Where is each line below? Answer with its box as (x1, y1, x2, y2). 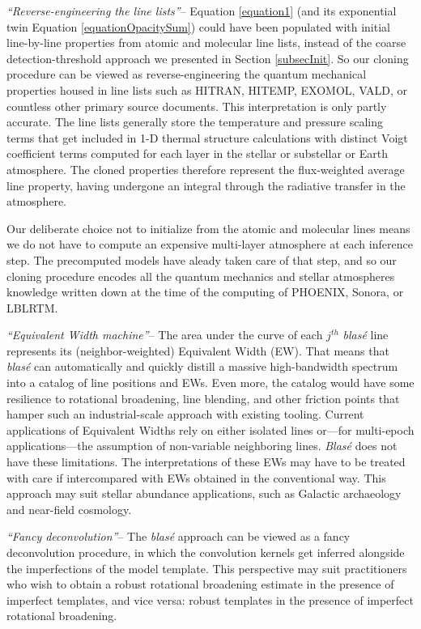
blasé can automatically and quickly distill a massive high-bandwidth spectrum (6, 358, 398, 375)
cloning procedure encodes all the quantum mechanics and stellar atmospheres (6, 267, 395, 284)
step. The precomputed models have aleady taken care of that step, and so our (6, 251, 397, 268)
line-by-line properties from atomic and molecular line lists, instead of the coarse (6, 34, 406, 51)
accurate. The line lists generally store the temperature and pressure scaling (6, 113, 384, 130)
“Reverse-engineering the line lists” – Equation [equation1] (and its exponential (6, 2, 397, 19)
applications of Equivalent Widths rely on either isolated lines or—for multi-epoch (6, 421, 415, 438)
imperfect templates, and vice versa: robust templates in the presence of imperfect (6, 591, 414, 608)
